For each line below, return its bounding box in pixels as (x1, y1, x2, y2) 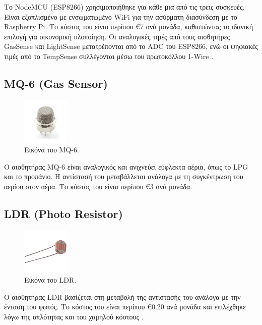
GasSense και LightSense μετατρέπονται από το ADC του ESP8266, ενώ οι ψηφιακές (4, 41, 258, 51)
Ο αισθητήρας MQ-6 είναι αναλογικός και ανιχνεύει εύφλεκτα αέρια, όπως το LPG (4, 161, 248, 172)
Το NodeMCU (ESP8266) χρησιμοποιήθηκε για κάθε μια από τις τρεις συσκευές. (4, 2, 245, 12)
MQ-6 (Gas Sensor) (4, 75, 108, 91)
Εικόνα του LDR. (24, 275, 77, 285)
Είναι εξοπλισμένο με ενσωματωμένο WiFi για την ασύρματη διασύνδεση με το (4, 11, 237, 22)
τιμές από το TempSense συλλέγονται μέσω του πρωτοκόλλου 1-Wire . (4, 50, 214, 61)
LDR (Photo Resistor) (4, 205, 123, 221)
